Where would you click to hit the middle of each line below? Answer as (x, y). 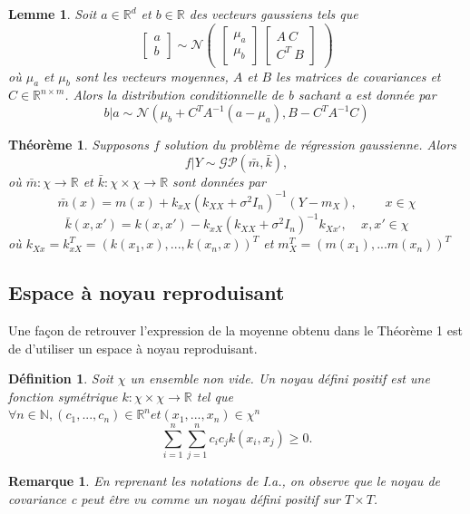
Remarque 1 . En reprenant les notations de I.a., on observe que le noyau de (224, 481)
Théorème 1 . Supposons (78, 145)
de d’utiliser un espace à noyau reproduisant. (133, 348)
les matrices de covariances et (358, 76)
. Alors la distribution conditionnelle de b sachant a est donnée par (250, 95)
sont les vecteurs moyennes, (152, 76)
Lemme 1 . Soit (53, 14)
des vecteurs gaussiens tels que (274, 14)
